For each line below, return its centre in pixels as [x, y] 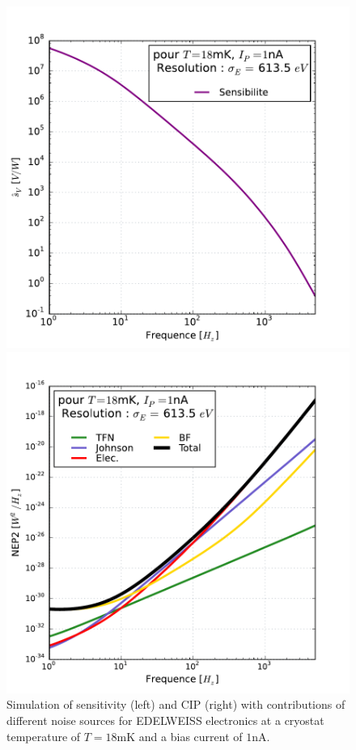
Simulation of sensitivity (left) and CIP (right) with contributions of [176, 704]
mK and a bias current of [180, 736]
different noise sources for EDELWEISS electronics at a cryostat [165, 720]
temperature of [44, 736]
